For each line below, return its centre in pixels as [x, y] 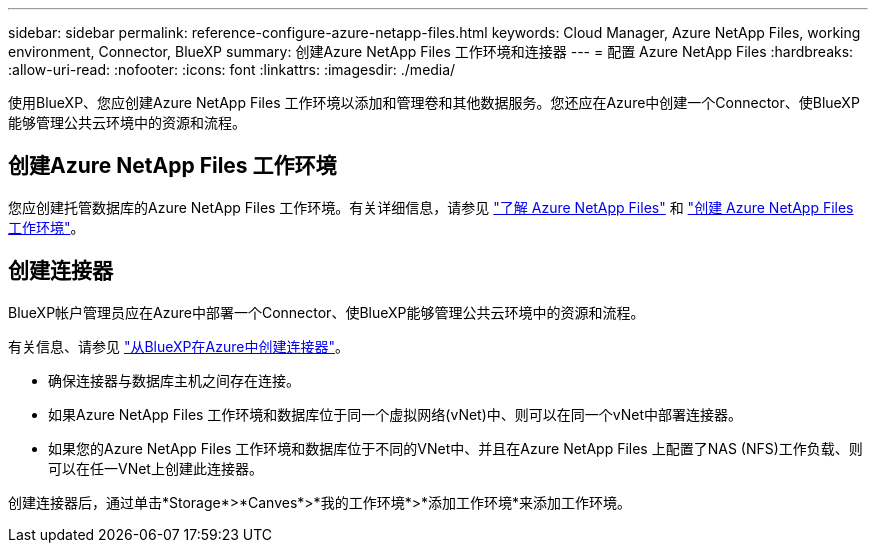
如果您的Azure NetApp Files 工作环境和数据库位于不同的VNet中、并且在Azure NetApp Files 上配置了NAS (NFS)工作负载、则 [455, 448]
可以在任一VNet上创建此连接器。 [155, 468]
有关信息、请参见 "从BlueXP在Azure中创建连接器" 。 [178, 346]
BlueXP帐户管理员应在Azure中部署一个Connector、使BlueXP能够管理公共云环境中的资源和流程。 [326, 312]
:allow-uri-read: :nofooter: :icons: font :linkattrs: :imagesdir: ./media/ [232, 69]
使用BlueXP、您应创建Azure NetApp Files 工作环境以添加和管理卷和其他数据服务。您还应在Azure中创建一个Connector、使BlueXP [434, 102]
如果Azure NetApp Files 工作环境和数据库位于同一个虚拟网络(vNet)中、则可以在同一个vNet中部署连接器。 [395, 414]
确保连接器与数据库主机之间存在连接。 [174, 380]
